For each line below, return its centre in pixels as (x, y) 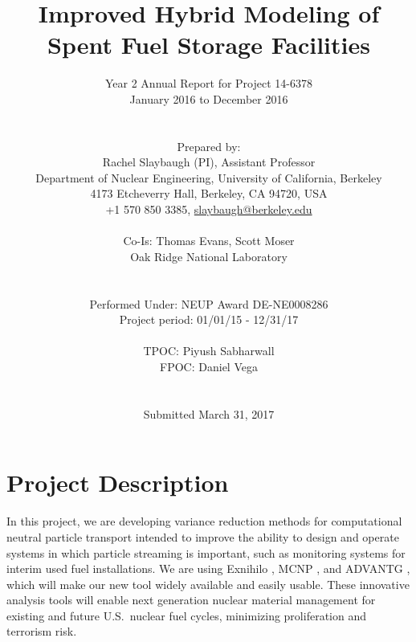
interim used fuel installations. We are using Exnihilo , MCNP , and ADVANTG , (208, 568)
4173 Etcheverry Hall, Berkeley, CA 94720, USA (209, 193)
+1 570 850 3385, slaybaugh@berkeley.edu (209, 209)
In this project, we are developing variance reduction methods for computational (204, 521)
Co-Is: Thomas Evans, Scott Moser (209, 241)
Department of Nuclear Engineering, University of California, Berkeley (209, 177)
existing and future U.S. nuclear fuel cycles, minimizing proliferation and (186, 615)
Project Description (118, 483)
